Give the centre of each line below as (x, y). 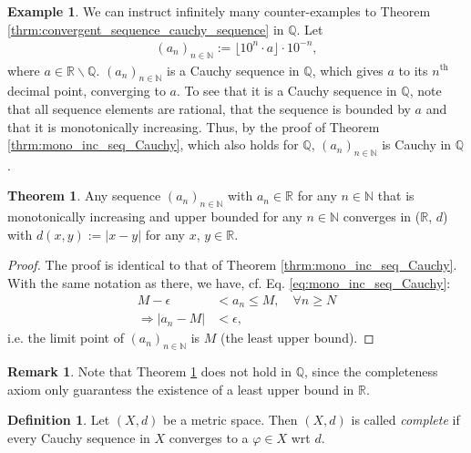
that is (396, 196)
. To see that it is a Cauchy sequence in (287, 91)
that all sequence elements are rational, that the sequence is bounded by (209, 108)
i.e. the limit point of (66, 338)
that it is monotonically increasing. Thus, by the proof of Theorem (194, 126)
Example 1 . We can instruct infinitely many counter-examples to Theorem (219, 11)
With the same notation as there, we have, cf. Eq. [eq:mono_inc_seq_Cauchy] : (229, 283)
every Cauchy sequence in (79, 437)
